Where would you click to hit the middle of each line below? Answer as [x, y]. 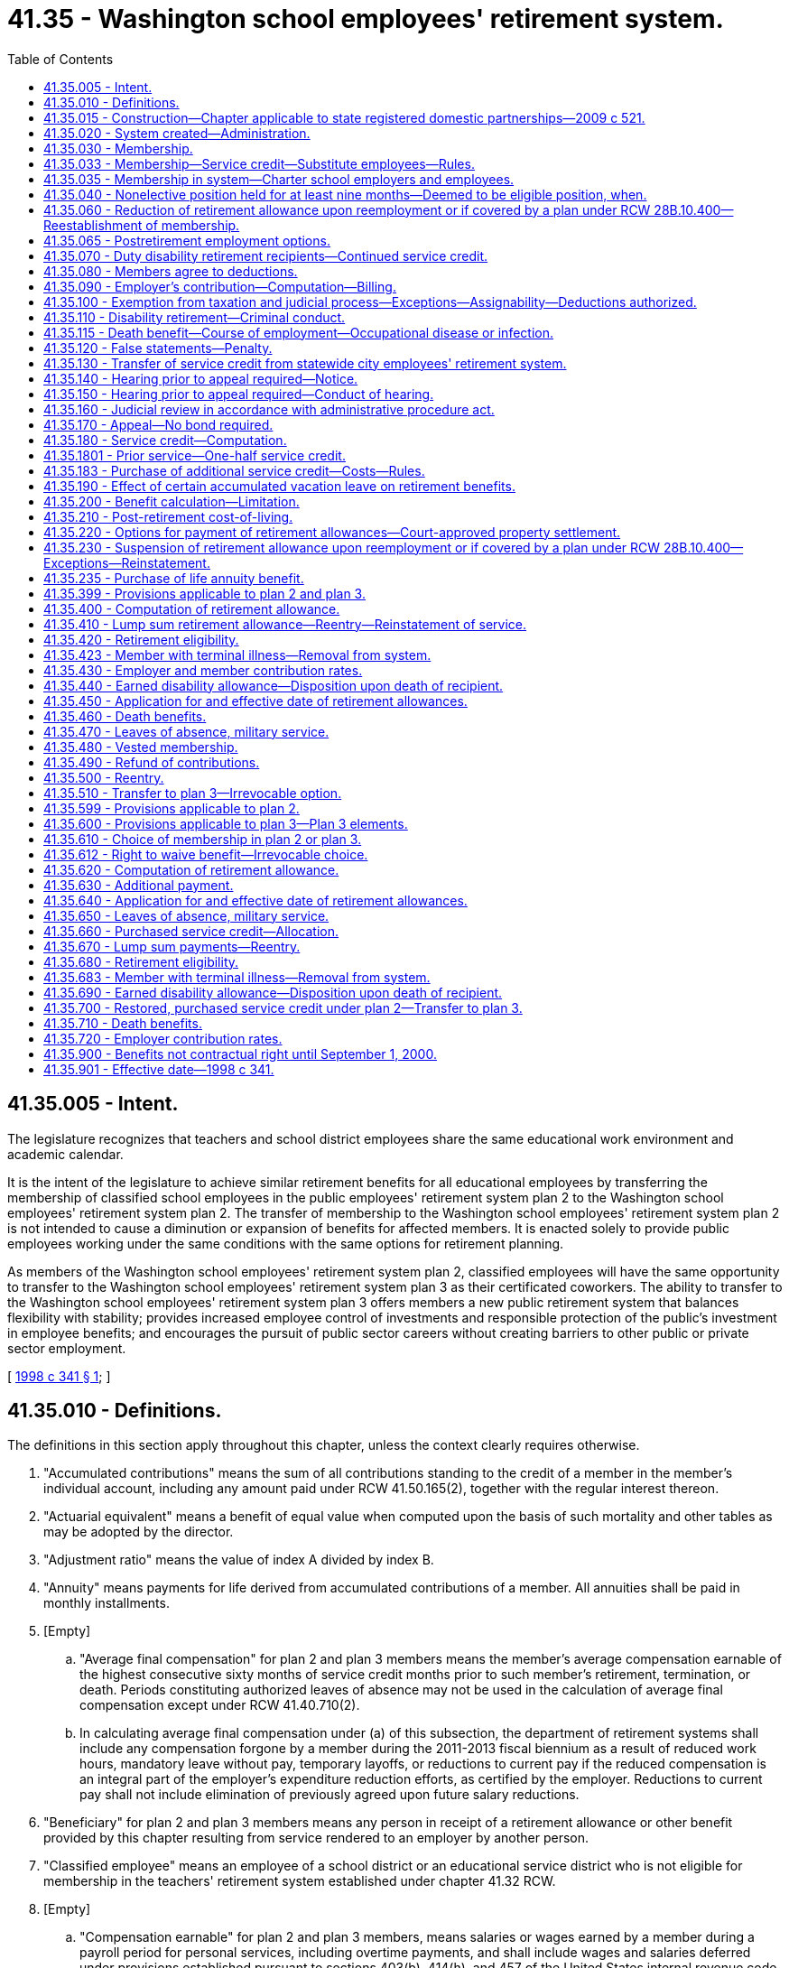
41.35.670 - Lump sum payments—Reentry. [172, 946]
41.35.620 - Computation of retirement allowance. [191, 869]
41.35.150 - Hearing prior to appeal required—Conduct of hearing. [239, 394]
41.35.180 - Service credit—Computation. [165, 440]
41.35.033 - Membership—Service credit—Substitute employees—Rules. [259, 163]
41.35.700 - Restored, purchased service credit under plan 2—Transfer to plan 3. [283, 1007]
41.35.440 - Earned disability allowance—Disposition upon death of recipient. [274, 685]
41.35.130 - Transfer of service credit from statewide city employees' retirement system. [305, 363]
